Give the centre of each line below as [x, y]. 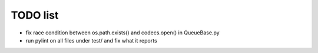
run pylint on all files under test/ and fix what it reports [91, 40]
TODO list [35, 15]
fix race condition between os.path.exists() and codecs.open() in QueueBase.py [123, 33]
